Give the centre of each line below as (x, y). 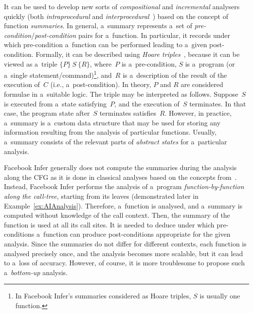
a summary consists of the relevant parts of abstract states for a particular (116, 141)
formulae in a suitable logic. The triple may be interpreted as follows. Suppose (121, 94)
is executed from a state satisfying (55, 103)
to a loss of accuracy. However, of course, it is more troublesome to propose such (124, 263)
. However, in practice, (198, 113)
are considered (202, 84)
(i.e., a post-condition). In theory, (101, 84)
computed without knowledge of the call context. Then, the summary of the (117, 215)
